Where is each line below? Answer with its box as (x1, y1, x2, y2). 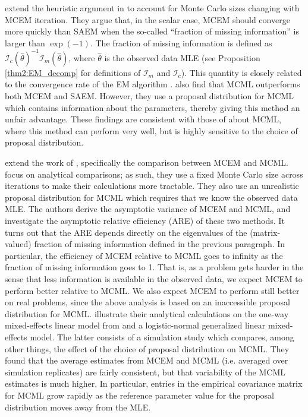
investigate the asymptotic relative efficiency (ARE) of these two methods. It (5, 214, 285, 226)
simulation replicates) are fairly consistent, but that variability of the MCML (5, 365, 286, 378)
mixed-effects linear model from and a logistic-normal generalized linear (5, 319, 266, 331)
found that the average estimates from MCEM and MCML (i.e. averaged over (5, 354, 288, 367)
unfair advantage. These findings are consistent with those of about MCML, (5, 113, 282, 125)
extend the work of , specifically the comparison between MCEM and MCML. (5, 156, 289, 169)
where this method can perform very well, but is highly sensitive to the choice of (5, 124, 298, 137)
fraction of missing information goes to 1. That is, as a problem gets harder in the (5, 261, 304, 273)
